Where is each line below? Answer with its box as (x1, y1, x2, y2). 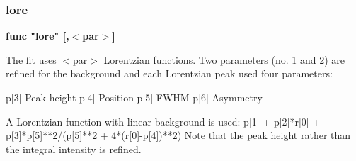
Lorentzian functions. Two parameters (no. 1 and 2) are (103, 52, 345, 67)
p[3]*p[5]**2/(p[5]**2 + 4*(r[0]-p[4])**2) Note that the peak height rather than (6, 128, 351, 143)
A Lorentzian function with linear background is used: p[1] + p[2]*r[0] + (6, 113, 321, 128)
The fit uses (6, 52, 57, 67)
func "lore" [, (6, 28, 69, 43)
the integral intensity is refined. (6, 141, 142, 156)
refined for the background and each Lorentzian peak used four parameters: (6, 66, 333, 81)
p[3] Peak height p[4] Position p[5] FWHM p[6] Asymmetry (6, 90, 263, 104)
